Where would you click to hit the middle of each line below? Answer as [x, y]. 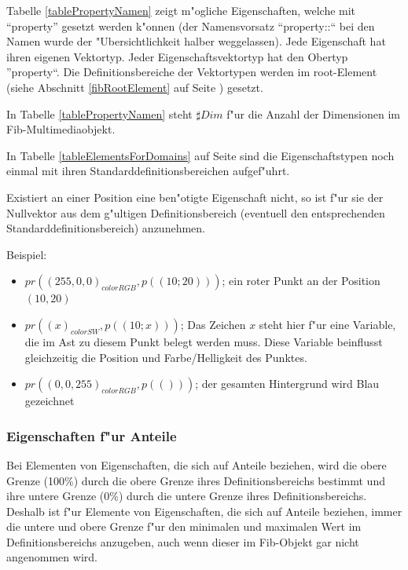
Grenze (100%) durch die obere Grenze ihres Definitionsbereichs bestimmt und [196, 480]
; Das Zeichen [213, 324]
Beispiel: [27, 254]
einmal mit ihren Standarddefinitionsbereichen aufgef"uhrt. [148, 171]
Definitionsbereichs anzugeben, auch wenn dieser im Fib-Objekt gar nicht [183, 541]
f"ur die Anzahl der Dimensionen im [313, 113]
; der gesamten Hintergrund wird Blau [287, 384]
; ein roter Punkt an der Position [301, 281]
